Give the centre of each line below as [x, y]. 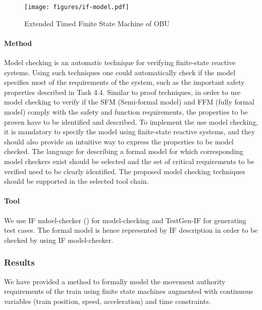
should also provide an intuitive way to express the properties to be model [119, 141]
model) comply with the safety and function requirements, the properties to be [126, 112]
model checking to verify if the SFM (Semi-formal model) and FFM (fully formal [129, 102]
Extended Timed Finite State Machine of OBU [97, 23]
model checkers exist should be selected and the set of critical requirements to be [129, 161]
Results [19, 262]
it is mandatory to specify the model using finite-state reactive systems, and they [130, 132]
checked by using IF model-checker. [59, 240]
